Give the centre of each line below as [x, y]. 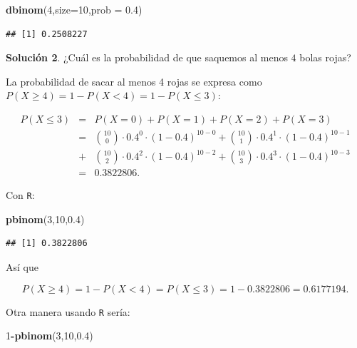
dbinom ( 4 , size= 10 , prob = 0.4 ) [74, 9]
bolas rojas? [325, 57]
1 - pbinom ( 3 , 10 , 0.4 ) [50, 336]
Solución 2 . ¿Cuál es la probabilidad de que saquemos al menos [147, 57]
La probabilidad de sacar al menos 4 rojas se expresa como [134, 81]
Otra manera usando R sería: [68, 311]
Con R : [20, 195]
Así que [22, 266]
